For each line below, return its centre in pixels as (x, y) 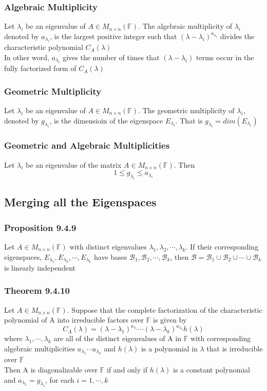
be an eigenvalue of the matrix (74, 164)
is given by (170, 320)
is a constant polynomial (212, 370)
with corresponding (221, 338)
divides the (237, 36)
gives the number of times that (111, 57)
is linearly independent (40, 267)
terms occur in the (225, 57)
